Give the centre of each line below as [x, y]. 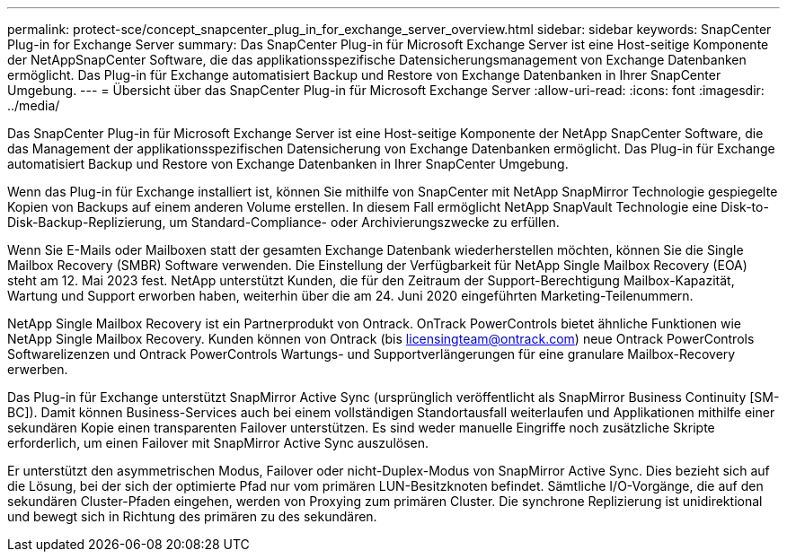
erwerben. [38, 369]
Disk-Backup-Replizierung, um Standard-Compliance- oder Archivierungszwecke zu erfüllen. [283, 222]
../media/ [34, 105]
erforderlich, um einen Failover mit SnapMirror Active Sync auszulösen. [218, 443]
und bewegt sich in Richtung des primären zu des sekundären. [192, 516]
